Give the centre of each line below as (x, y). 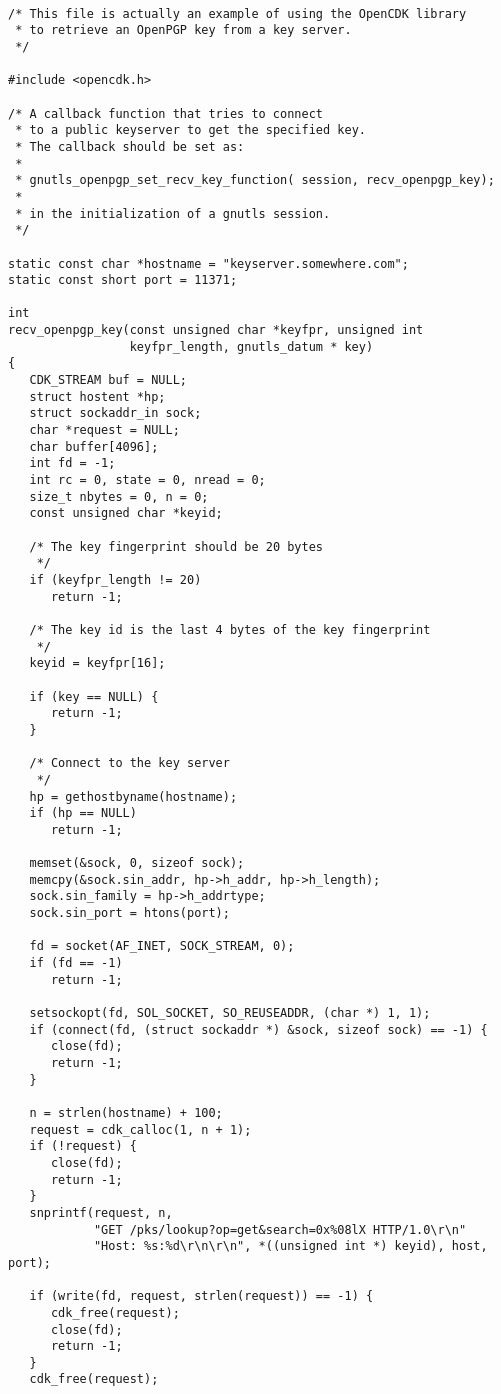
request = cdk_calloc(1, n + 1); (140, 1129)
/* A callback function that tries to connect (165, 113)
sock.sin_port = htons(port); (129, 913)
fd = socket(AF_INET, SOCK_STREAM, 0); (162, 946)
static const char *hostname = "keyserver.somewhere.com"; (208, 263)
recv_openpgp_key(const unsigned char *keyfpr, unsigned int (216, 330)
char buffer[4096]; (94, 446)
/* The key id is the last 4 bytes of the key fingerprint (230, 629)
